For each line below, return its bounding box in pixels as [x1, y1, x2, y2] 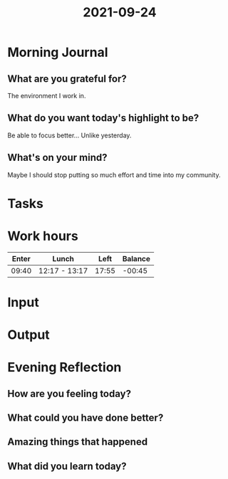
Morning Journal [7, 44, 108, 60]
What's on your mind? [7, 152, 108, 164]
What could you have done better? [7, 412, 164, 424]
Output [7, 327, 50, 343]
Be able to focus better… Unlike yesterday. [7, 131, 132, 140]
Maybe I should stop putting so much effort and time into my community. [7, 170, 221, 179]
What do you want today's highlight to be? [7, 112, 199, 125]
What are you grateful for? [7, 73, 127, 85]
